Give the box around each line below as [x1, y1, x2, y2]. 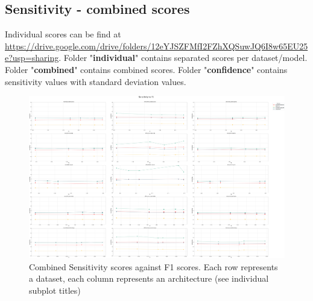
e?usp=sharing [5, 51, 59, 64]
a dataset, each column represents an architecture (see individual [29, 272, 269, 285]
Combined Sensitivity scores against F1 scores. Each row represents [29, 260, 278, 273]
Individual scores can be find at [5, 28, 121, 40]
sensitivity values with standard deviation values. [5, 75, 186, 87]
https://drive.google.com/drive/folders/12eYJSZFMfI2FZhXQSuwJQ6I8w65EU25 [5, 39, 308, 52]
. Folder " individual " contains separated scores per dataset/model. [58, 51, 308, 64]
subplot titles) [29, 284, 81, 296]
